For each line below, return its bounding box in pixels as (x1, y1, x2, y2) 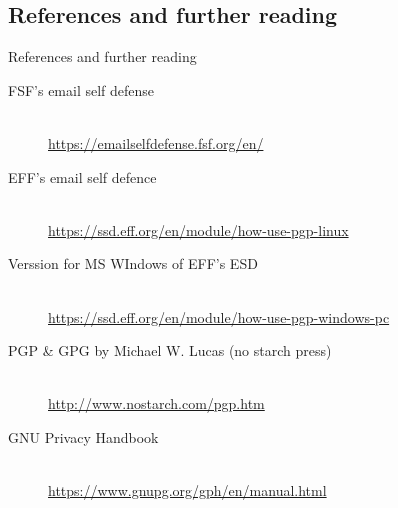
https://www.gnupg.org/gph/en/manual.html (48, 480, 327, 501)
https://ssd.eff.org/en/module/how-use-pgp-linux (48, 219, 349, 240)
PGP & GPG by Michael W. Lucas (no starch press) (8, 340, 332, 361)
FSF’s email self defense (8, 79, 155, 100)
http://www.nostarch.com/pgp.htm (48, 393, 265, 414)
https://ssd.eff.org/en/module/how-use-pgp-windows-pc (48, 306, 390, 327)
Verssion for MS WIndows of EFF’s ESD (8, 253, 258, 274)
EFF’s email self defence (8, 166, 157, 187)
